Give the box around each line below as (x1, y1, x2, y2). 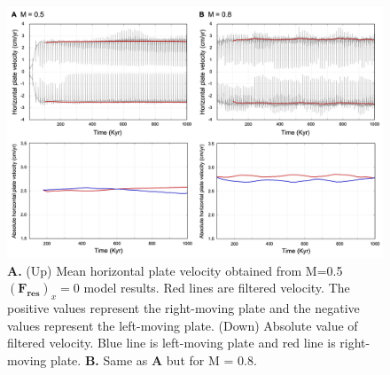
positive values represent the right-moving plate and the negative (7, 299, 360, 317)
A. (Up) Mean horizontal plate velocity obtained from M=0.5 (7, 261, 343, 279)
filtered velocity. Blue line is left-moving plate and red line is (7, 333, 336, 352)
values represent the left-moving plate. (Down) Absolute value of (7, 316, 358, 334)
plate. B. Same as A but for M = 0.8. (50, 350, 257, 369)
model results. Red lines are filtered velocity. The (83, 278, 350, 297)
